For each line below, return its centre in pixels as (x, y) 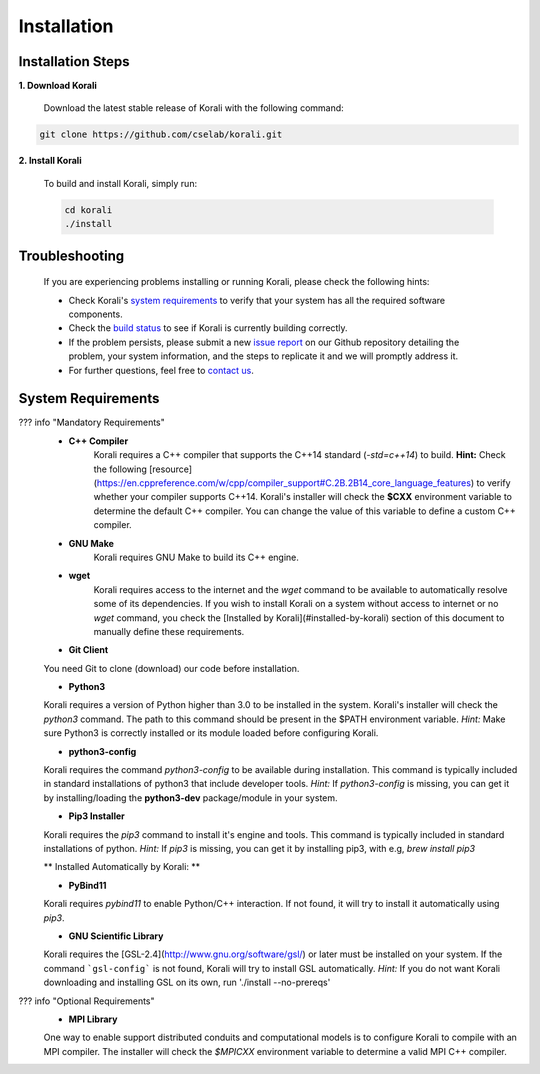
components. (96, 314)
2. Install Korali (50, 161)
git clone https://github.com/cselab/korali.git (161, 134)
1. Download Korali (57, 86)
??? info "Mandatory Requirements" (91, 422)
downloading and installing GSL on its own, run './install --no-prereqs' (187, 982)
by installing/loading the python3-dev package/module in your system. (191, 797)
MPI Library (93, 1019)
